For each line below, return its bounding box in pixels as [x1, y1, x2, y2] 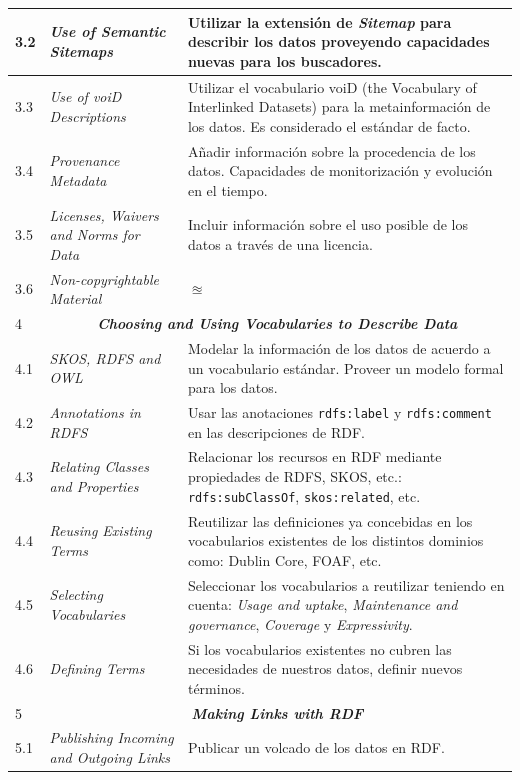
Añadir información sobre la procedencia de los [187, 140, 476, 161]
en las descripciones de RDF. [187, 421, 365, 442]
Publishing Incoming [49, 727, 174, 748]
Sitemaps [49, 40, 114, 61]
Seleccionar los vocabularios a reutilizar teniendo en [187, 574, 505, 595]
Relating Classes [49, 456, 149, 477]
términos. [187, 677, 245, 698]
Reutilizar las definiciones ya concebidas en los [187, 510, 473, 531]
